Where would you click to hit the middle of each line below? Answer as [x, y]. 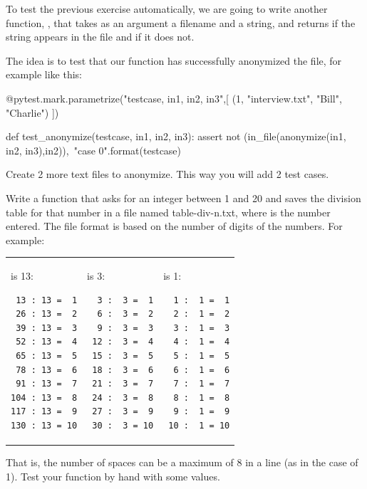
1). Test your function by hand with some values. [113, 476]
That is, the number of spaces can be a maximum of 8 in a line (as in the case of [182, 462]
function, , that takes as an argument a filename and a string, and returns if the [181, 22]
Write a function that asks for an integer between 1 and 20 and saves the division [183, 198]
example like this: [44, 74]
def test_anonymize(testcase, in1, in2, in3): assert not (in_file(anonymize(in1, [176, 136]
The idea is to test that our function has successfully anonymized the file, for [174, 60]
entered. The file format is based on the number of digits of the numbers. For [174, 226]
